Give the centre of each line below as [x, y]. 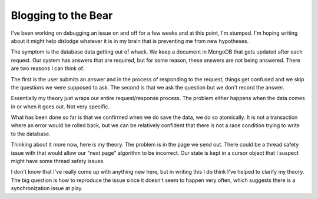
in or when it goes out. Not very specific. [60, 107]
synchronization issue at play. [47, 188]
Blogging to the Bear [62, 15]
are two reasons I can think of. [48, 68]
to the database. [31, 134]
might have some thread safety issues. [58, 161]
